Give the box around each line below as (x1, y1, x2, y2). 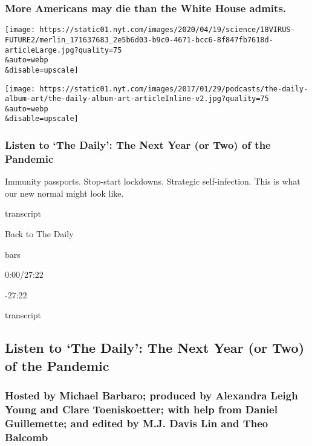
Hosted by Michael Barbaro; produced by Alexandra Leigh (5, 388, 298, 403)
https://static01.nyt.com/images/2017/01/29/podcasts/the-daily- (39, 84, 308, 93)
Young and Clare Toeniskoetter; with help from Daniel (5, 402, 278, 417)
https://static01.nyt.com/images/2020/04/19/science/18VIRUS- (39, 25, 295, 34)
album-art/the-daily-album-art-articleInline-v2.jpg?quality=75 (5, 94, 269, 103)
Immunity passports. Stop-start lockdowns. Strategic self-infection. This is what (5, 175, 301, 188)
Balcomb (5, 429, 48, 444)
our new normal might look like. (5, 186, 124, 199)
